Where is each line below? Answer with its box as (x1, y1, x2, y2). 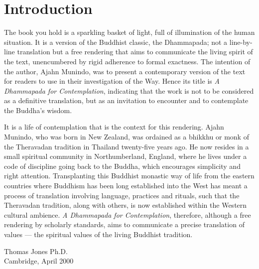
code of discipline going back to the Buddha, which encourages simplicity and (4, 160, 241, 171)
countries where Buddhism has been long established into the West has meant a (4, 180, 248, 191)
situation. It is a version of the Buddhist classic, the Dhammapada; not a (4, 36, 228, 47)
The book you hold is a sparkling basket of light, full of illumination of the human (4, 27, 255, 37)
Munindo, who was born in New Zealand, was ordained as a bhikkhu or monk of (4, 132, 249, 142)
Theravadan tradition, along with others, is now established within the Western (4, 200, 247, 210)
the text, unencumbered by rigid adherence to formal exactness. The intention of (4, 56, 251, 66)
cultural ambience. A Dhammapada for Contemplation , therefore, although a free (4, 209, 251, 220)
